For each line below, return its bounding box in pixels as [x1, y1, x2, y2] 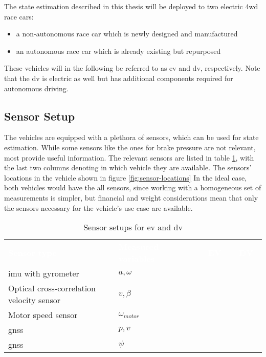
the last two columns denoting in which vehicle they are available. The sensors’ [4, 162, 252, 173]
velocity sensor [8, 294, 60, 306]
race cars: [4, 11, 34, 22]
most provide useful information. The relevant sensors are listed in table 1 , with [4, 152, 254, 163]
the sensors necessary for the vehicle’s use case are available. [4, 202, 193, 213]
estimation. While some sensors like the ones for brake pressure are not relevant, [4, 142, 256, 152]
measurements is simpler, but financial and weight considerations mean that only [4, 192, 258, 203]
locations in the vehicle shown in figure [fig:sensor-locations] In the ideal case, [4, 172, 247, 183]
